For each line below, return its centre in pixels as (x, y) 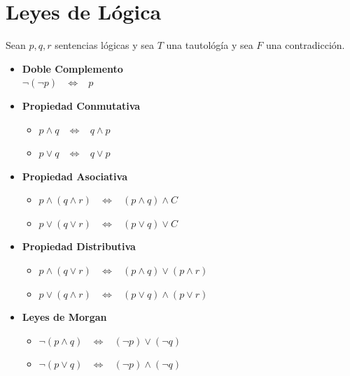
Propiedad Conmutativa (81, 105)
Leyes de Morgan (64, 317)
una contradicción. (306, 45)
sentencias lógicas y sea (105, 45)
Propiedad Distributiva (79, 246)
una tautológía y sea (210, 45)
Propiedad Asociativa (75, 176)
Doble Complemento (72, 68)
